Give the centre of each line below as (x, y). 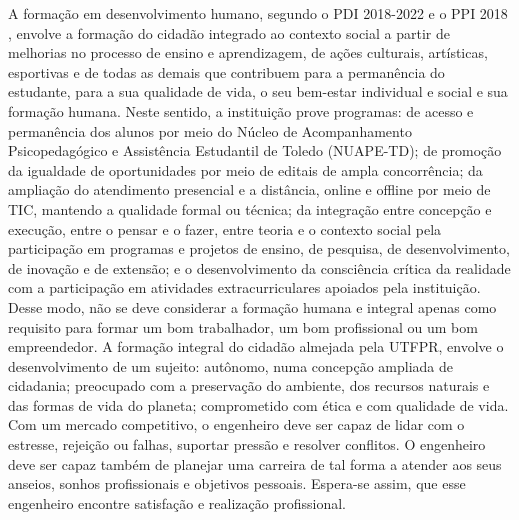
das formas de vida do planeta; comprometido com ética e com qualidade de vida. (258, 404)
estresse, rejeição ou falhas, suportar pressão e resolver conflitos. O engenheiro (247, 444)
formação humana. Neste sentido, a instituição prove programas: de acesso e (241, 110)
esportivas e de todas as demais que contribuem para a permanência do (226, 71)
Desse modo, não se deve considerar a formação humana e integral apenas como (252, 306)
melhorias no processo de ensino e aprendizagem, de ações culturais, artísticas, (248, 52)
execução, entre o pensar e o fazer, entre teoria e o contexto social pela (225, 228)
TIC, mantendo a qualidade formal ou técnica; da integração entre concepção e (250, 208)
